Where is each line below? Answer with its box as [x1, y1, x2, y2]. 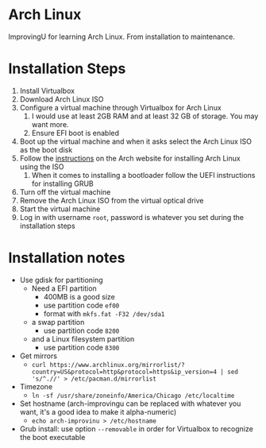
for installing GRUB [31, 179, 94, 188]
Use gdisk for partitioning [19, 275, 103, 284]
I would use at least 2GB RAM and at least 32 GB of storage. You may [31, 111, 259, 121]
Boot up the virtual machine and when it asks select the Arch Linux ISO [19, 137, 253, 146]
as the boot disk [19, 145, 73, 154]
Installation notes [8, 249, 125, 267]
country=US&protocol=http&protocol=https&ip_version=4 [31, 368, 217, 376]
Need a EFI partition [31, 284, 97, 293]
